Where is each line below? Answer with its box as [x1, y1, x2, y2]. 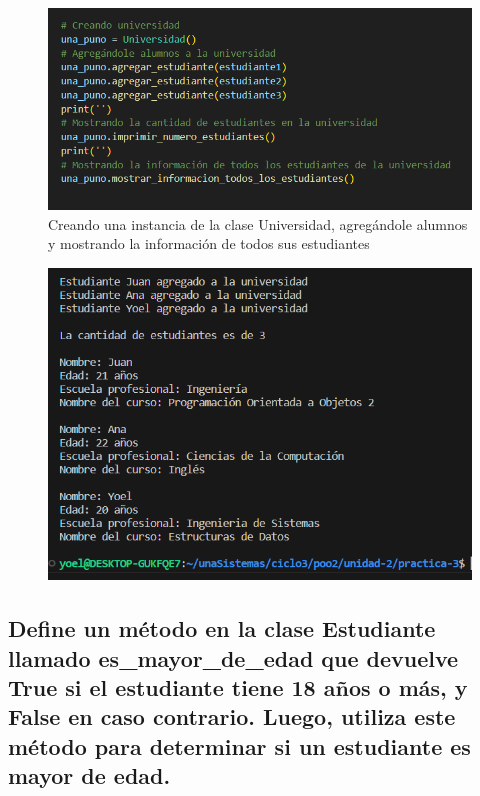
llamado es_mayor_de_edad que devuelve [8, 642, 459, 673]
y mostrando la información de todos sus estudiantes [48, 233, 370, 254]
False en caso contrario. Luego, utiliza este [8, 701, 456, 732]
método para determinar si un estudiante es [8, 730, 471, 761]
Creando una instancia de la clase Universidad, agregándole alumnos [48, 213, 468, 234]
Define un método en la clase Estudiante [8, 613, 436, 644]
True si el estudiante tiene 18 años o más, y [8, 672, 468, 703]
